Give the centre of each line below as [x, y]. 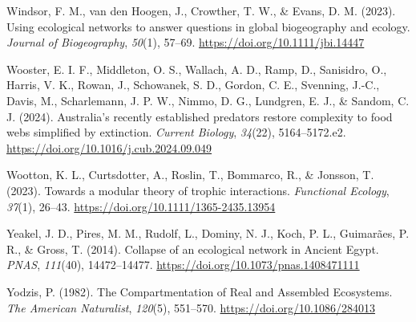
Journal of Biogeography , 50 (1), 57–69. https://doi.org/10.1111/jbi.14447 [186, 42]
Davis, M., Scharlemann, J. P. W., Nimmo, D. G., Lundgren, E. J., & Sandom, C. [208, 100]
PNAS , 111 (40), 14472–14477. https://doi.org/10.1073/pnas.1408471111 [183, 265]
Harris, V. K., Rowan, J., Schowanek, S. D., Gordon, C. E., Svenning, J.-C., [193, 85]
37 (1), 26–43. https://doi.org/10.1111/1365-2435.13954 [141, 206]
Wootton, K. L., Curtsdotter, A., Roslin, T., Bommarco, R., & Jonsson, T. [190, 175]
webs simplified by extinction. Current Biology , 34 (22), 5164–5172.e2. [176, 132]
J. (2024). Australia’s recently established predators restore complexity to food [200, 116]
